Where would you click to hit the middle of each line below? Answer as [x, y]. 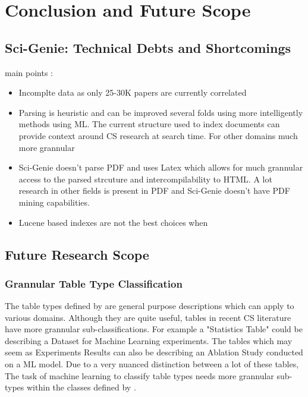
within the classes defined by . [81, 387]
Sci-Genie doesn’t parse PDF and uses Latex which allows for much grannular [161, 167]
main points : [29, 72]
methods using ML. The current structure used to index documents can [149, 124]
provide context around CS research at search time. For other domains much [158, 135]
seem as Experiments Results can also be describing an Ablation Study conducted [154, 352]
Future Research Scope [77, 254]
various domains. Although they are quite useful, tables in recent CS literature [148, 317]
